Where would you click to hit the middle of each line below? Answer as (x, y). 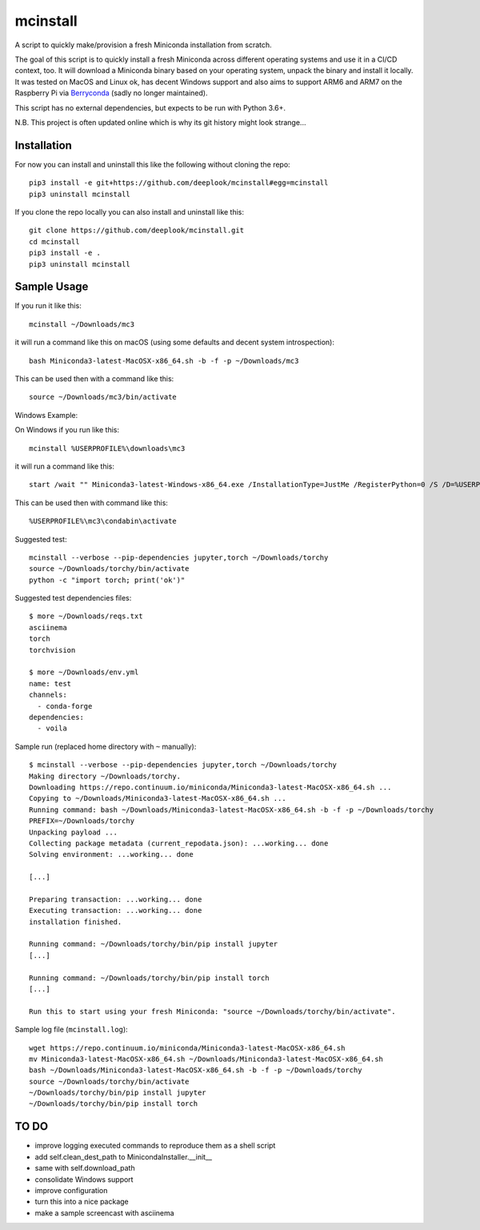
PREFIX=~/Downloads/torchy (82, 821)
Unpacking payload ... (74, 832)
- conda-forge (65, 706)
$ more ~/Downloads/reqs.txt (86, 616)
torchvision (52, 650)
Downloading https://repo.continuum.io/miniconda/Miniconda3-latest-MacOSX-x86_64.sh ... (210, 787)
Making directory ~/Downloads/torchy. (105, 776)
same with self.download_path (85, 1168)
